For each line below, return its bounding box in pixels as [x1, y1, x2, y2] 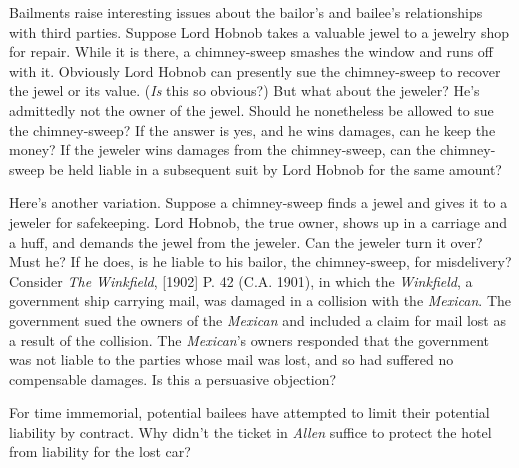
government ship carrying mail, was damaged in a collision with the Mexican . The [9, 290, 511, 311]
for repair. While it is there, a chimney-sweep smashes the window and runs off [9, 41, 494, 62]
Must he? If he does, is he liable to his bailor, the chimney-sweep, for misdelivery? [9, 251, 512, 272]
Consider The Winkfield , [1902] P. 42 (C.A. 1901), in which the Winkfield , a [9, 270, 473, 291]
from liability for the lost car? [9, 441, 191, 462]
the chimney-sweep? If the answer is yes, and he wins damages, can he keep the [9, 119, 496, 140]
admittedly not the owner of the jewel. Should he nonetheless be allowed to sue [9, 99, 494, 120]
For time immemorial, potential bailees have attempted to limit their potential [9, 402, 490, 423]
